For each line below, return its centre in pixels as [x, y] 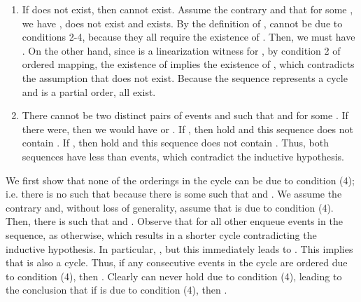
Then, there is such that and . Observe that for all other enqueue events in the [174, 221]
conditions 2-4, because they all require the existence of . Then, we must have [189, 37]
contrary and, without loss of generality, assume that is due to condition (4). [170, 207]
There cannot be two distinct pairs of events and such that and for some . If [185, 115]
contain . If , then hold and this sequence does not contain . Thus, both [176, 143]
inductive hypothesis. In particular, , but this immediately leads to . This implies [179, 248]
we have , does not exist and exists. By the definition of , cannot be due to [182, 23]
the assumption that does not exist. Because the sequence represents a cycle [185, 77]
